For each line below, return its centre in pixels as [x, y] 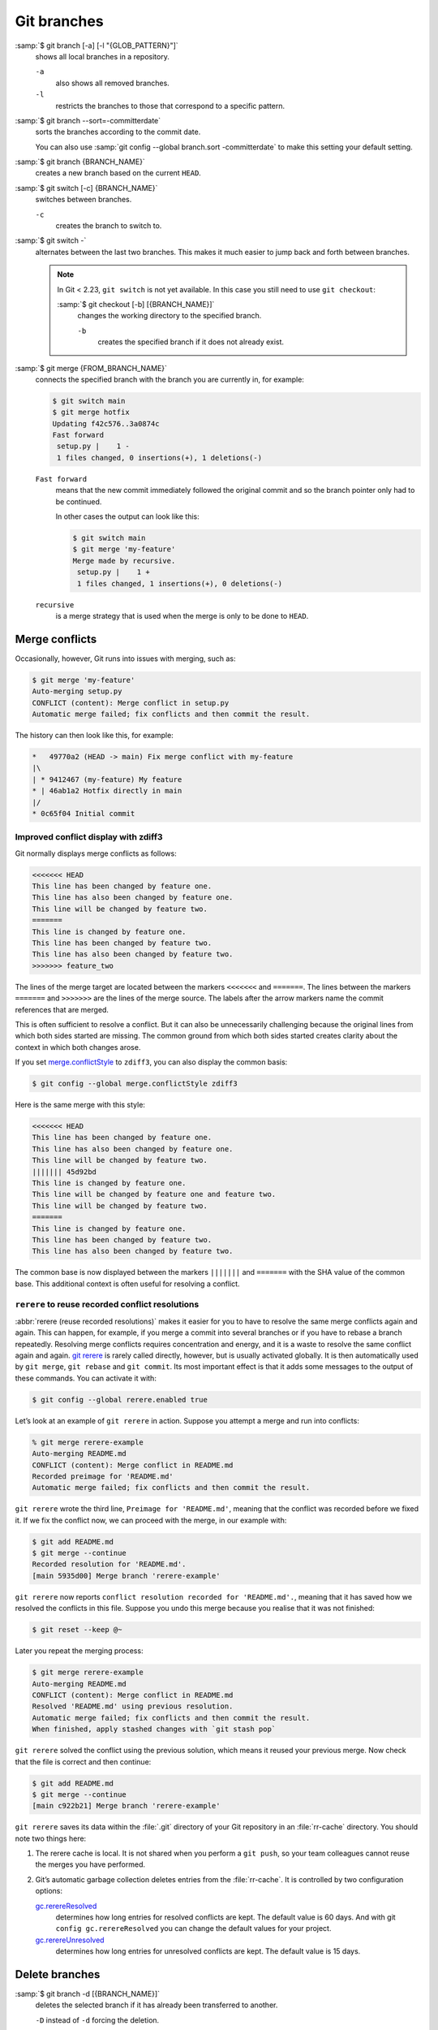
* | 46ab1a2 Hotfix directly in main [107, 791]
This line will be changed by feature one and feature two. [154, 1194]
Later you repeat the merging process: [79, 1651]
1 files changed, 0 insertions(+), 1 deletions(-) [160, 458]
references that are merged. [62, 1009]
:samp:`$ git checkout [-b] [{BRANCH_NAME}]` [136, 304]
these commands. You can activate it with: [86, 1378]
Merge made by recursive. [124, 561]
